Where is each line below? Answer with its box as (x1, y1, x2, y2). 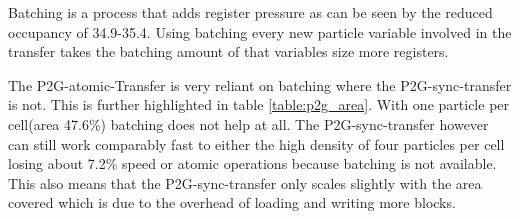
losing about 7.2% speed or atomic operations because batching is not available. (8, 153, 497, 174)
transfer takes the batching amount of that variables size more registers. (8, 41, 449, 62)
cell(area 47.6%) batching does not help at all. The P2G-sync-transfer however (8, 113, 489, 134)
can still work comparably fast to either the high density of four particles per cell (8, 133, 505, 154)
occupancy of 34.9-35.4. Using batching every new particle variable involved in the (8, 21, 512, 42)
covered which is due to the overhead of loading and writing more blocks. (8, 192, 456, 213)
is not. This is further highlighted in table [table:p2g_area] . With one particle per (8, 94, 510, 115)
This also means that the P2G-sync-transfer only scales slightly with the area (8, 172, 482, 193)
